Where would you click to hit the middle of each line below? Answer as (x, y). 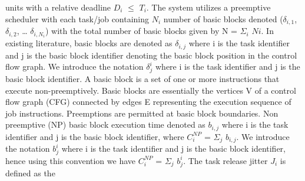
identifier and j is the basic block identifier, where (95, 136)
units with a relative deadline (58, 7)
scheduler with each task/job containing (77, 18)
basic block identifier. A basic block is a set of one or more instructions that (142, 78)
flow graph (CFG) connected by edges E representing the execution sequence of (148, 102)
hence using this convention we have (71, 160)
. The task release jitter (226, 160)
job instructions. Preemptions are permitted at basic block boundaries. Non (142, 113)
